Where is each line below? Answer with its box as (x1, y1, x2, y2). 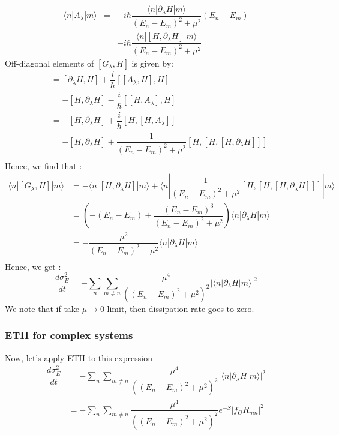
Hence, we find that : (5, 159, 82, 172)
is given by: (131, 56, 173, 69)
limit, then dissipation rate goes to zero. (107, 302, 254, 314)
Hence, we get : (5, 260, 61, 272)
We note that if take (5, 302, 80, 314)
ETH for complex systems (5, 328, 133, 343)
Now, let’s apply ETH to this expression (5, 351, 152, 364)
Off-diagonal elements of (5, 56, 94, 69)
